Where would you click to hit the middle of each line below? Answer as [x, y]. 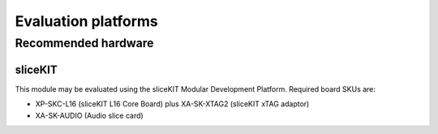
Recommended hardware [84, 43]
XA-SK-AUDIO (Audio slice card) [89, 115]
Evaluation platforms [86, 21]
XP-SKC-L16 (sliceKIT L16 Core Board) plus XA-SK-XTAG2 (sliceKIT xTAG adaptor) [172, 104]
